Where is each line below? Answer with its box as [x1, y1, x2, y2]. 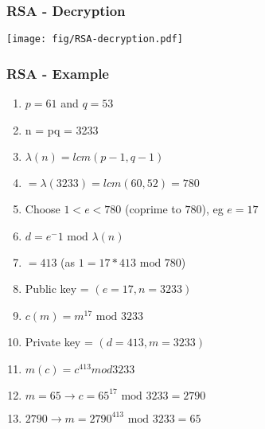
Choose [25, 201, 60, 217]
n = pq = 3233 [25, 121, 99, 138]
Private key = [25, 333, 93, 350]
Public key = [25, 280, 89, 297]
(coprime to [124, 201, 181, 217]
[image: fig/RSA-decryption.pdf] [6, 33, 183, 45]
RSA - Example [6, 63, 109, 83]
